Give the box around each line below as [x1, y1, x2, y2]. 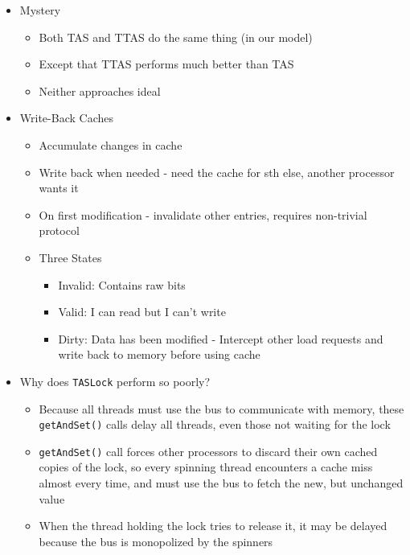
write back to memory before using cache [58, 346, 260, 363]
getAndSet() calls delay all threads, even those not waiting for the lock [39, 416, 391, 433]
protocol [39, 222, 80, 239]
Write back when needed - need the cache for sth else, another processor [39, 163, 395, 180]
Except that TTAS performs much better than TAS [39, 55, 294, 72]
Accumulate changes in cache [39, 136, 182, 153]
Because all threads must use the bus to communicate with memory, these [39, 400, 404, 417]
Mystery [19, 2, 61, 18]
